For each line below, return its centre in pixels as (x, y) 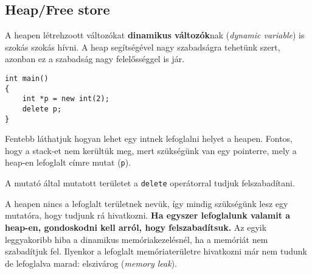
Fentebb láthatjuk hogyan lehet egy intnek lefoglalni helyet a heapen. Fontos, (149, 139)
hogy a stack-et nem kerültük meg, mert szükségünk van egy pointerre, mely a (151, 150)
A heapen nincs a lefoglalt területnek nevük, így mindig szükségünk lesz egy (147, 203)
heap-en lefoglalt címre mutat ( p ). (68, 162)
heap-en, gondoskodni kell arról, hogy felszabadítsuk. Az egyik (136, 227)
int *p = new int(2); (66, 99)
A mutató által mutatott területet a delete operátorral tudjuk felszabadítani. (150, 183)
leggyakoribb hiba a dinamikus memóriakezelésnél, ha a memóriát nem (137, 239)
